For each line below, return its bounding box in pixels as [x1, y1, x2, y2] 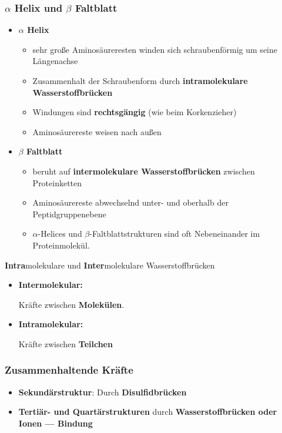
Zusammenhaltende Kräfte [5, 362, 133, 377]
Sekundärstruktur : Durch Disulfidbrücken [18, 385, 187, 398]
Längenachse [32, 55, 78, 67]
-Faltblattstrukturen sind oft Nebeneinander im [89, 227, 260, 240]
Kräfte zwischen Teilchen [18, 337, 113, 350]
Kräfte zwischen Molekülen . [18, 298, 125, 310]
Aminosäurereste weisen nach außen [32, 125, 162, 137]
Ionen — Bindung [18, 417, 93, 429]
